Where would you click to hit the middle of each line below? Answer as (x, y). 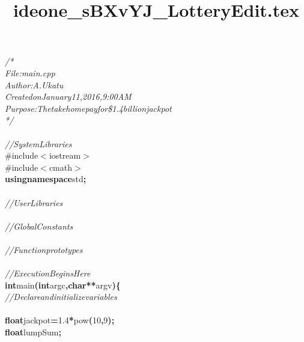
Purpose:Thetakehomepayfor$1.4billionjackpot (88, 108)
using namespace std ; (46, 179)
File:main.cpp (30, 72)
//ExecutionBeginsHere (48, 273)
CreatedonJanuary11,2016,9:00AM (68, 96)
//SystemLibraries (38, 143)
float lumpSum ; (33, 332)
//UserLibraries (34, 202)
